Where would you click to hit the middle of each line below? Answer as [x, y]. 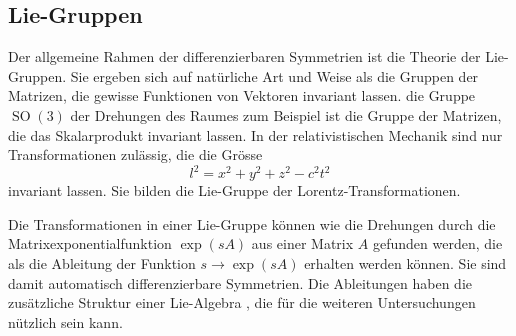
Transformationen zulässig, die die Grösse [135, 154]
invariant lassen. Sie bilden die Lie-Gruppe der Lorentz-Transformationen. [234, 190]
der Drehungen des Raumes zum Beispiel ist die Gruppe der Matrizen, [286, 114]
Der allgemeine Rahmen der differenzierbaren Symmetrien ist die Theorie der [244, 56]
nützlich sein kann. [65, 321]
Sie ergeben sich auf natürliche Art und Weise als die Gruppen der [274, 75]
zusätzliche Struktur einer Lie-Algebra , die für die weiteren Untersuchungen [242, 302]
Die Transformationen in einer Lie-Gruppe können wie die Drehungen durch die [252, 223]
